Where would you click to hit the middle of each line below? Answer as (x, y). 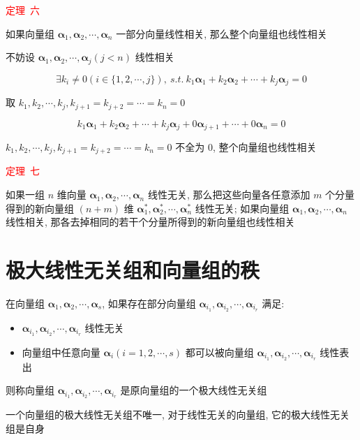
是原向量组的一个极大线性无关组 (194, 390)
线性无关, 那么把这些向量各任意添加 (229, 195)
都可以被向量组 (219, 352)
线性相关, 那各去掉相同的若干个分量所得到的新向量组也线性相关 (150, 222)
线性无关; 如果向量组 (242, 208)
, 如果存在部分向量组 (149, 303)
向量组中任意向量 (61, 352)
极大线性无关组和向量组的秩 (133, 270)
